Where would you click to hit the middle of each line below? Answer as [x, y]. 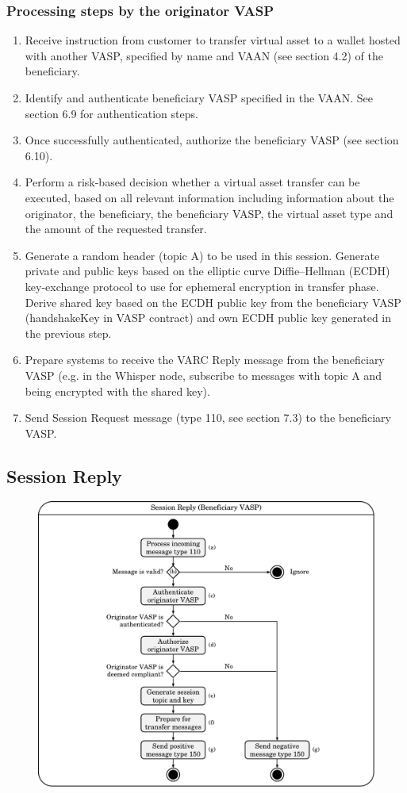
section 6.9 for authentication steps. [111, 113]
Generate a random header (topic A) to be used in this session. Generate [202, 255]
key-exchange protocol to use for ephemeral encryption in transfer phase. [202, 286]
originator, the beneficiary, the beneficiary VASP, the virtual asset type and [209, 213]
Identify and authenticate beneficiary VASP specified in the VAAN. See [199, 98]
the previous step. [68, 333]
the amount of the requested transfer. [116, 229]
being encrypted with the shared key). [117, 391]
